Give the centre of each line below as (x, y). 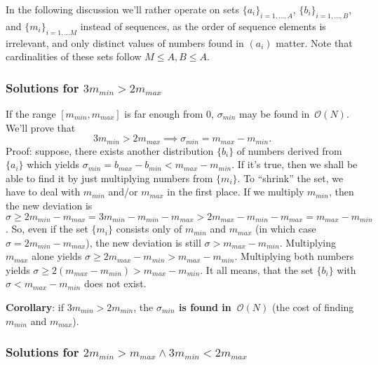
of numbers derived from (289, 150)
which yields (53, 164)
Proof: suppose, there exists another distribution (110, 150)
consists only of (149, 229)
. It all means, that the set (257, 269)
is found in (205, 307)
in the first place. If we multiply (236, 192)
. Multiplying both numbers (294, 256)
